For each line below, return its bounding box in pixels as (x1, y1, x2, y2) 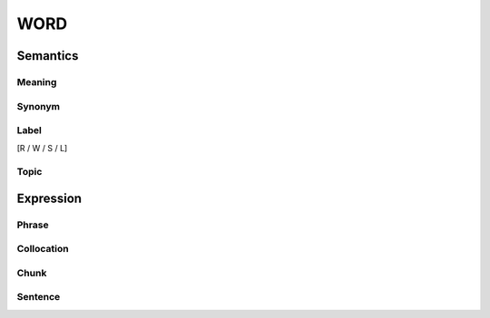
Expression (16, 190, 82, 206)
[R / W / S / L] (16, 143, 68, 154)
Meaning (16, 75, 57, 88)
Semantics (16, 48, 79, 63)
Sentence (16, 291, 61, 304)
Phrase (16, 218, 49, 231)
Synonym (16, 100, 61, 112)
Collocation (16, 243, 69, 255)
